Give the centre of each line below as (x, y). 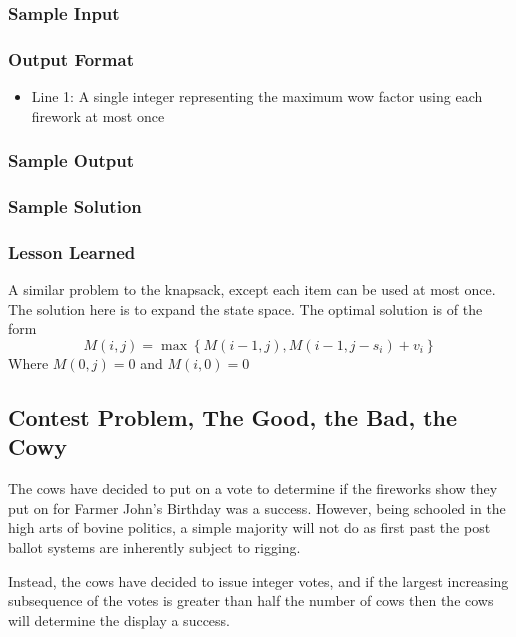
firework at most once (98, 115)
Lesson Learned (72, 251)
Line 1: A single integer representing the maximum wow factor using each (257, 96)
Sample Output (71, 160)
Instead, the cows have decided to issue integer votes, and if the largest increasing (258, 580)
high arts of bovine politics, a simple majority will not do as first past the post (249, 527)
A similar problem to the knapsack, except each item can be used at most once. (252, 289)
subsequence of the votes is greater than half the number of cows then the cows (251, 600)
